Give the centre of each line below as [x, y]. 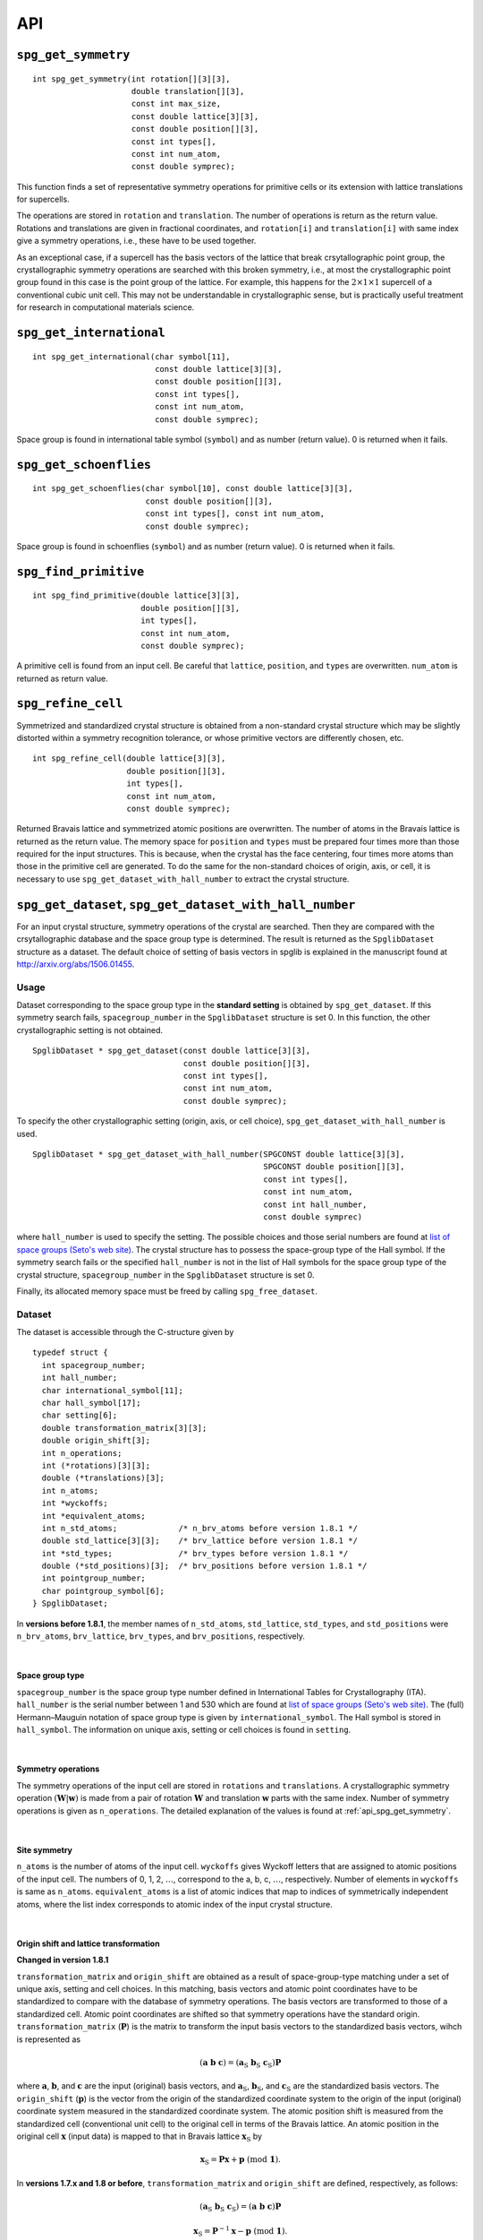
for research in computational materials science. [106, 307]
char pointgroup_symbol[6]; [103, 1591]
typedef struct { [70, 1353]
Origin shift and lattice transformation [88, 1943]
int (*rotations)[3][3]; [96, 1465]
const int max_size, [176, 104]
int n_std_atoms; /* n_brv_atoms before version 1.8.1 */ [199, 1528]
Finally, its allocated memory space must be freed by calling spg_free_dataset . [167, 1291]
